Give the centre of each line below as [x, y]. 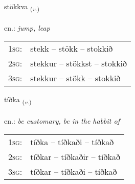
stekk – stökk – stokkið [72, 49]
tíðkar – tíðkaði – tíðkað [74, 171]
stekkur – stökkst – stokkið [79, 63]
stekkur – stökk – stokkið [75, 78]
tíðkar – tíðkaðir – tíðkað [75, 156]
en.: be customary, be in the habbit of [62, 121]
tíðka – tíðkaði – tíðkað [72, 142]
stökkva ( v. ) [22, 7]
